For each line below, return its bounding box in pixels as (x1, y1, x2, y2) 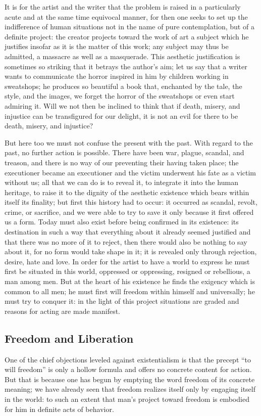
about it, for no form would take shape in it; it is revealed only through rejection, (5, 246, 257, 257)
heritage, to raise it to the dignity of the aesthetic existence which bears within (5, 187, 249, 197)
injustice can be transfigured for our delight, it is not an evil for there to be (5, 110, 238, 121)
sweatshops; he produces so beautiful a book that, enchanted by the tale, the (5, 80, 242, 91)
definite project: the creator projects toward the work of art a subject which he (5, 31, 249, 41)
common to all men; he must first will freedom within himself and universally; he (5, 286, 255, 296)
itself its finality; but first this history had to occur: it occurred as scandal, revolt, (5, 197, 257, 207)
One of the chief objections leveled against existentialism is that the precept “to (5, 354, 251, 364)
